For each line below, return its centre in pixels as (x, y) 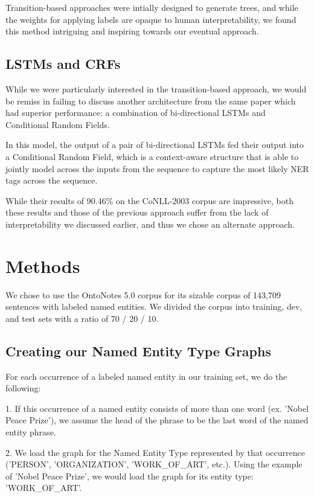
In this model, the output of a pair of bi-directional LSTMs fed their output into (155, 145)
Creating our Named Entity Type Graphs (138, 351)
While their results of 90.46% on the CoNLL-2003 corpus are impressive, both (149, 200)
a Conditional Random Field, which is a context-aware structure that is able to (152, 156)
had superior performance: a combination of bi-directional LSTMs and (136, 113)
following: (23, 388)
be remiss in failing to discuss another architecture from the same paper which (151, 101)
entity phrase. (31, 432)
